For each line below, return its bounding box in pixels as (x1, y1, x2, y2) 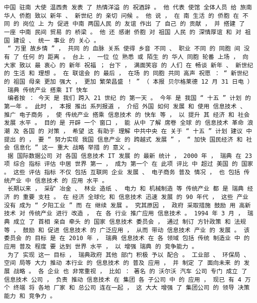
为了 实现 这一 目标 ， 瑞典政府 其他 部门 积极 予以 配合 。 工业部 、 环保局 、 (7, 251, 250, 258)
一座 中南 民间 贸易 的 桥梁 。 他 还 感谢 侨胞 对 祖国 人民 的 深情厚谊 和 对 (4, 28, 242, 36)
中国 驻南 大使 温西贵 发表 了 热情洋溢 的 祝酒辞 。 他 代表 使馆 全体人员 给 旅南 (4, 4, 252, 11)
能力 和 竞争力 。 (4, 292, 56, 300)
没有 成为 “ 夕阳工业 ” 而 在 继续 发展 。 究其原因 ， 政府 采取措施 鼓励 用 (4, 202, 236, 209)
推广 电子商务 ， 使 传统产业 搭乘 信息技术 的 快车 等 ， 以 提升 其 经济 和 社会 (4, 111, 250, 118)
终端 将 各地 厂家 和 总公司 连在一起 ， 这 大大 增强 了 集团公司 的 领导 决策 (13, 284, 250, 292)
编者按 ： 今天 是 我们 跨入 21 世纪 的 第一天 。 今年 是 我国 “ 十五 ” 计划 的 (7, 95, 251, 102)
